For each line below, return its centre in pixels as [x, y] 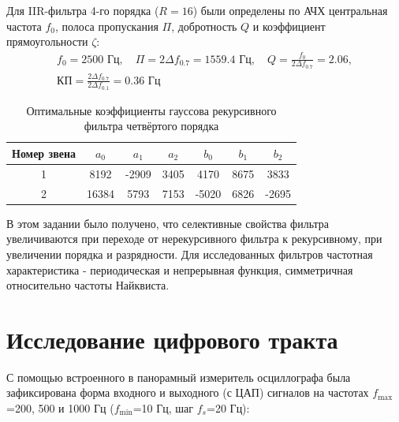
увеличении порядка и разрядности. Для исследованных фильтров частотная [190, 254]
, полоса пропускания [106, 26]
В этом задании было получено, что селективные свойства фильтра [168, 223]
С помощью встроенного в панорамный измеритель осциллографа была [179, 377]
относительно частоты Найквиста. [88, 285]
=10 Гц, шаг [163, 408]
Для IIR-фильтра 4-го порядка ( [83, 10]
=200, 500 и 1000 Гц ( [60, 408]
